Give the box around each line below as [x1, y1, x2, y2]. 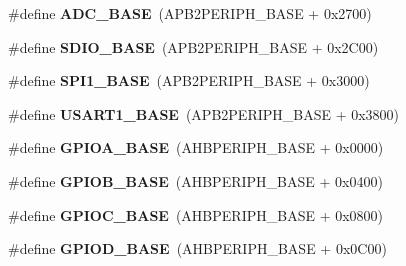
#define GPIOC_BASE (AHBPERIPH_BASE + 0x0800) [8, 204, 384, 225]
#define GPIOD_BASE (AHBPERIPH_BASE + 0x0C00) [8, 238, 387, 259]
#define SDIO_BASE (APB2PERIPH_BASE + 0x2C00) [8, 36, 379, 57]
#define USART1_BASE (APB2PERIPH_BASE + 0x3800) [8, 103, 400, 124]
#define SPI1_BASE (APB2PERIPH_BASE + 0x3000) [8, 70, 370, 91]
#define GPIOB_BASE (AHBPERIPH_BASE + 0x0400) [8, 170, 383, 191]
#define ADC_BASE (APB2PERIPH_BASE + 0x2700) [8, 3, 372, 23]
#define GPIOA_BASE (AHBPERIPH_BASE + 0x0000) [8, 137, 384, 158]
